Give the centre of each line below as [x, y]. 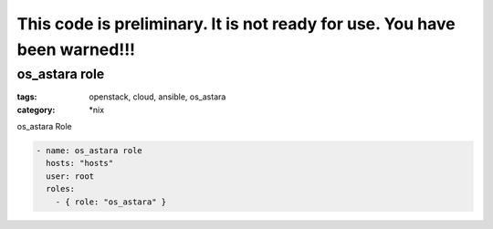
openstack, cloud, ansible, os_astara [157, 97]
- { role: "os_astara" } [111, 202]
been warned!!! [76, 49]
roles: [61, 189]
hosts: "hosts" [80, 163]
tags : [27, 97]
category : [36, 109]
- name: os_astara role [89, 150]
